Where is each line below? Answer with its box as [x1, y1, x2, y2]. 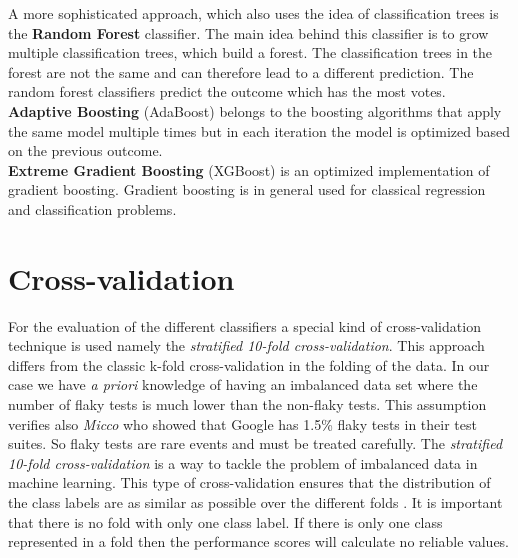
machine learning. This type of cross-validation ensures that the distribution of [8, 472, 491, 493]
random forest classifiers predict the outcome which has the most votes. [8, 81, 446, 102]
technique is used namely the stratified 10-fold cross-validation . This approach [8, 335, 485, 356]
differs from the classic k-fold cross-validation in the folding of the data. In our [8, 354, 490, 375]
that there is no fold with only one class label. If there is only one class [8, 511, 443, 532]
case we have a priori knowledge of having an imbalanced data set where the [8, 374, 478, 395]
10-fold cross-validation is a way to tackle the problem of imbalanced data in [8, 452, 478, 473]
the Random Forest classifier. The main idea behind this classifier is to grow [8, 22, 489, 43]
